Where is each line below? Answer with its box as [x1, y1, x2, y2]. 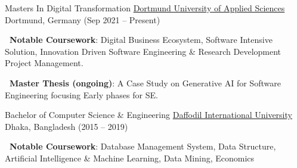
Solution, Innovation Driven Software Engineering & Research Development [5, 45, 281, 57]
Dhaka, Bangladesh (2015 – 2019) [5, 120, 128, 132]
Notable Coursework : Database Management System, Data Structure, [10, 140, 276, 153]
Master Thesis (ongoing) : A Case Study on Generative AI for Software [10, 76, 281, 89]
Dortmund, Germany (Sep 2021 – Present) [5, 13, 160, 26]
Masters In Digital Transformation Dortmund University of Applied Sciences [5, 2, 285, 14]
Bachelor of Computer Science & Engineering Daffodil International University [5, 108, 292, 121]
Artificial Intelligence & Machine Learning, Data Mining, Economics [5, 151, 255, 164]
